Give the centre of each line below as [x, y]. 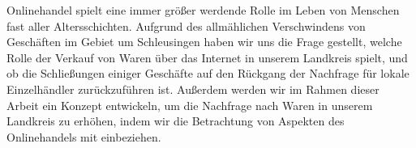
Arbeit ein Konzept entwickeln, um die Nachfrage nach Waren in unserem [190, 105]
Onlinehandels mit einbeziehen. [84, 136]
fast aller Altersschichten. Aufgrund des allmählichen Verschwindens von [186, 25]
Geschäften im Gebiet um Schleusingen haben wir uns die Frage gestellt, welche [204, 42]
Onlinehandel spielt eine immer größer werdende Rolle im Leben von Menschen [203, 10]
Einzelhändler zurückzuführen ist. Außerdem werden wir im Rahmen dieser [193, 89]
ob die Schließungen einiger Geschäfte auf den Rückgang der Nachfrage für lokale [208, 73]
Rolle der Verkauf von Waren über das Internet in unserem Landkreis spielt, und [207, 57]
